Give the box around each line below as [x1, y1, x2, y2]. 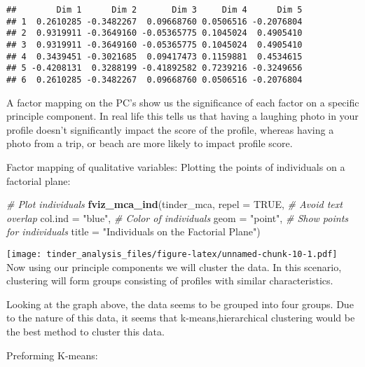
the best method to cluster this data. [6, 324, 165, 338]
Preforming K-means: [6, 347, 98, 362]
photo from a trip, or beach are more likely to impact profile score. [6, 136, 293, 151]
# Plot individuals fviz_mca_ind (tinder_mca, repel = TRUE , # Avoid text [6, 197, 343, 212]
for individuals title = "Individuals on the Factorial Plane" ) [6, 224, 261, 239]
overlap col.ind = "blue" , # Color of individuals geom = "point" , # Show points [6, 210, 349, 225]
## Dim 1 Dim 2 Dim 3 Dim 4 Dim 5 [6, 5, 303, 15]
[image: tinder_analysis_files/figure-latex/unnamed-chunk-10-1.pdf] [6, 249, 338, 259]
